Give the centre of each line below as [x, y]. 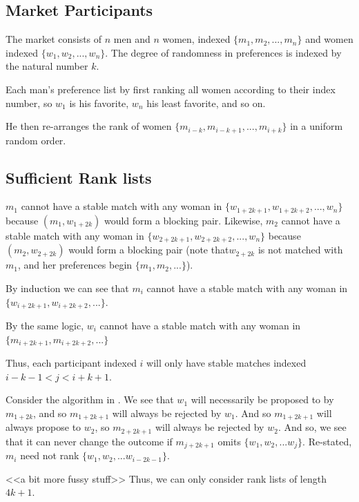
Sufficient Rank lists [79, 177]
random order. [36, 140]
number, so [29, 103]
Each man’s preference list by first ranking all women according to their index [171, 89]
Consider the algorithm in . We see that [90, 399]
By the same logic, [45, 325]
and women [329, 39]
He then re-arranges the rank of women [89, 126]
